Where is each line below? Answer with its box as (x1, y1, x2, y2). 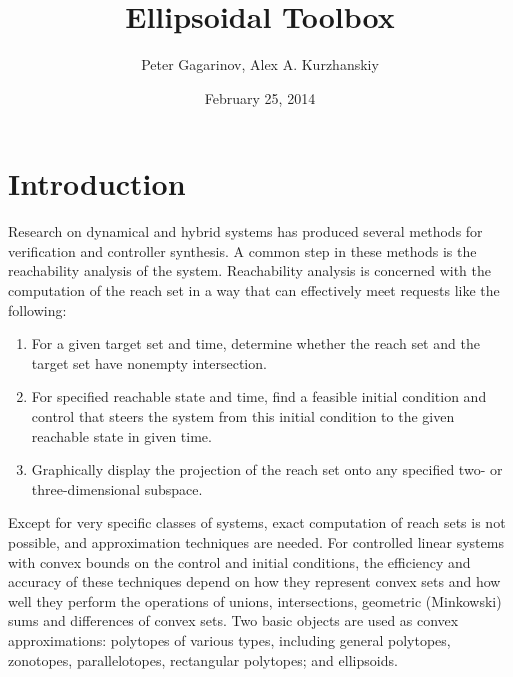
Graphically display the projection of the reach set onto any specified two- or (31, 459, 503, 480)
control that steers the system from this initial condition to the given (31, 406, 455, 426)
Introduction (8, 163, 186, 204)
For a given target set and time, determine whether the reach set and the (31, 333, 480, 354)
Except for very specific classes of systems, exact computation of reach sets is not (8, 512, 506, 533)
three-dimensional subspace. (31, 478, 203, 499)
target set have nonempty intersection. (31, 352, 267, 373)
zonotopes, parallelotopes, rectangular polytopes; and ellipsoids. (8, 649, 398, 670)
